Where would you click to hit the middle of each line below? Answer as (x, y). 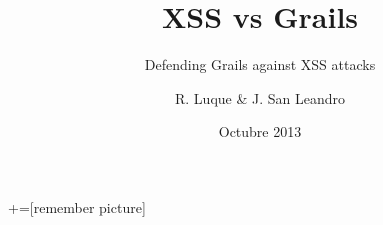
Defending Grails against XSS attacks (260, 64)
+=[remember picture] (77, 206)
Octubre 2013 (260, 131)
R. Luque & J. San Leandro (259, 97)
